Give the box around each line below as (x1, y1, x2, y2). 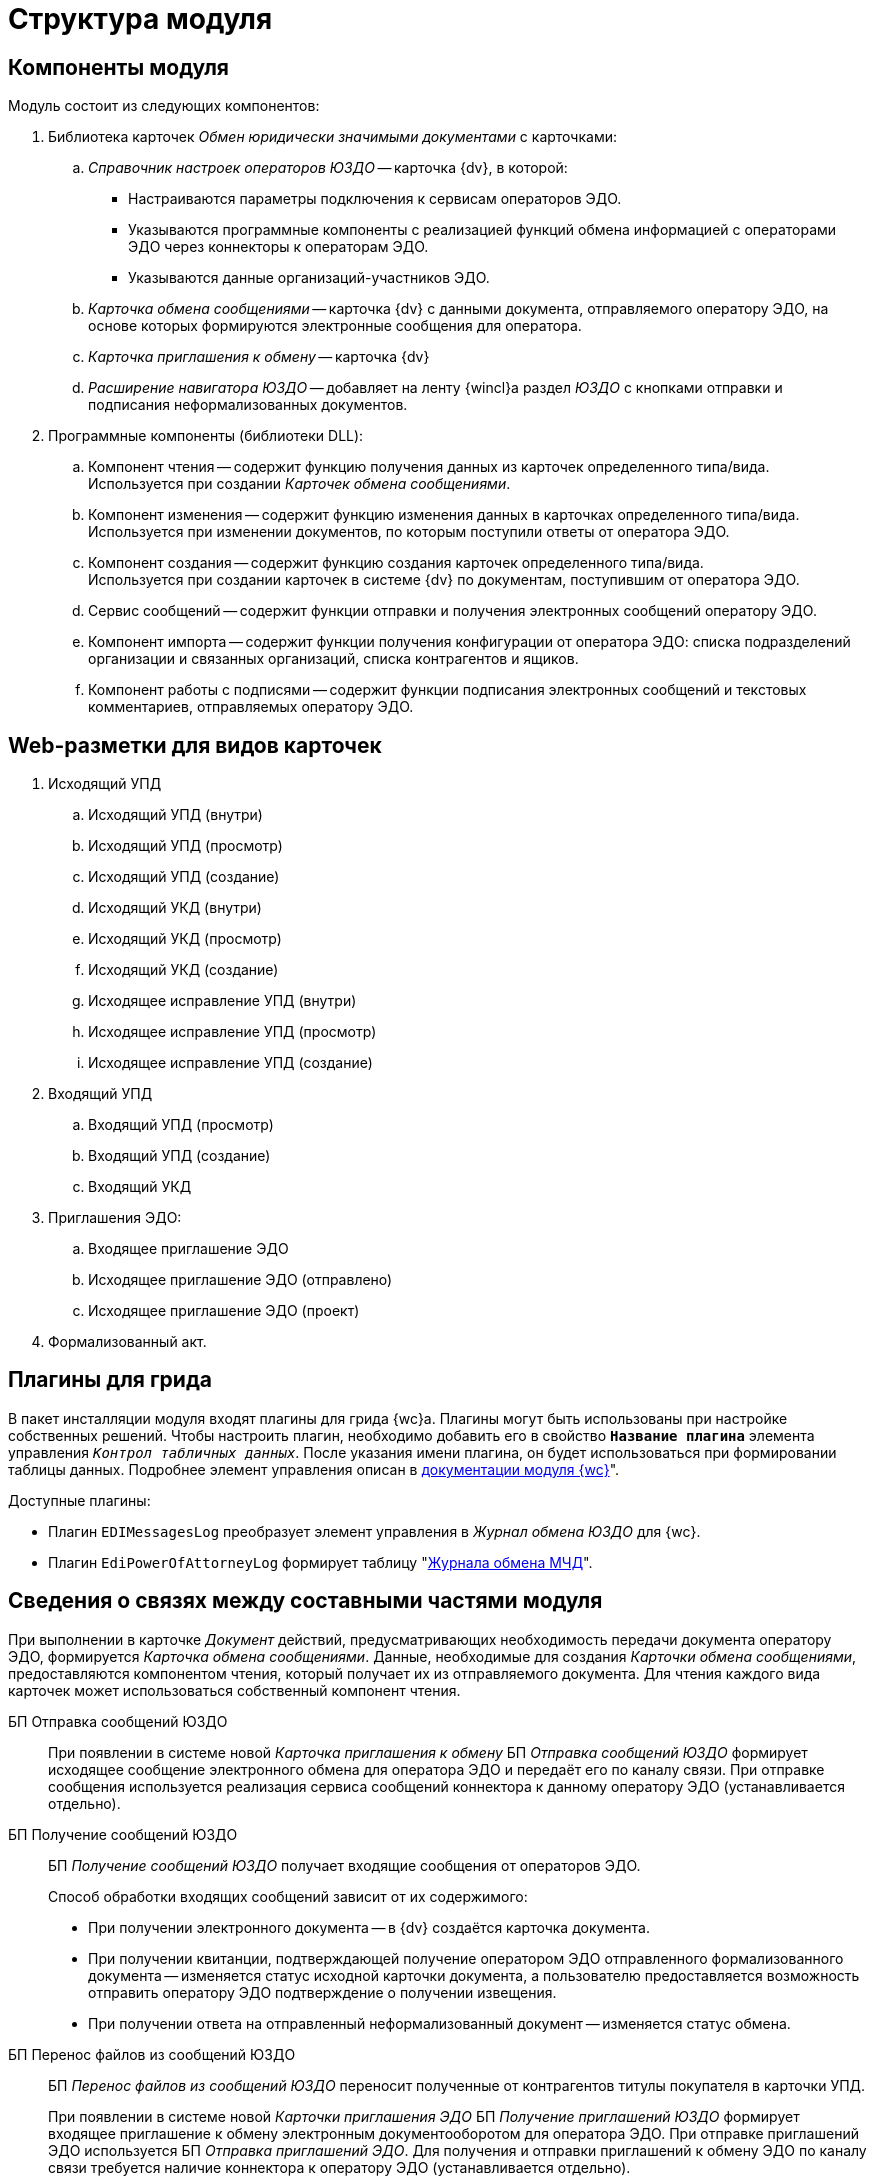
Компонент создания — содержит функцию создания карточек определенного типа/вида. (88, 554, 704, 572)
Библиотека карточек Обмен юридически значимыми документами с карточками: (48, 128, 617, 146)
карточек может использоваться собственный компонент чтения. (8, 1681, 461, 1699)
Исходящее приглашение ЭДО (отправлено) (88, 1271, 393, 1289)
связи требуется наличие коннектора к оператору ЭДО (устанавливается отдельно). (48, 2158, 631, 2176)
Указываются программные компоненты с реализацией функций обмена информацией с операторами (128, 221, 837, 239)
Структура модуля (8, 2, 273, 36)
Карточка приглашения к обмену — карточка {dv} (88, 348, 430, 366)
